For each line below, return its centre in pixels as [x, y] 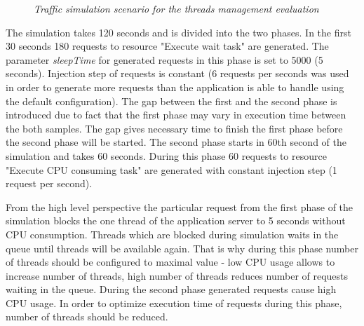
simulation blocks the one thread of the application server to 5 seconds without [176, 220]
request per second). [49, 183]
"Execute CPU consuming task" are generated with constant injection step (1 [171, 169]
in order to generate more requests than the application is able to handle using [175, 87]
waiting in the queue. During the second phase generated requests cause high [171, 289]
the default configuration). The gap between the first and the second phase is [171, 101]
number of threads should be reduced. [87, 317]
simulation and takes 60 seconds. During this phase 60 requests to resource [166, 155]
